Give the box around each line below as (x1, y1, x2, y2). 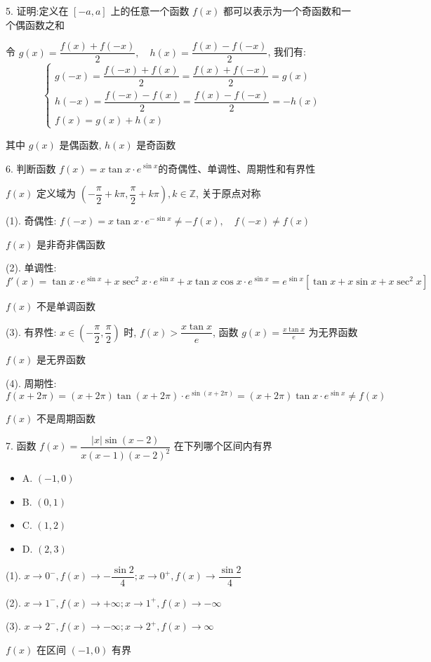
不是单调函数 (37, 298, 96, 313)
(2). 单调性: (6, 260, 57, 275)
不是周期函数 (37, 411, 96, 426)
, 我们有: (267, 44, 306, 59)
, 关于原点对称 (196, 186, 261, 201)
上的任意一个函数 (110, 4, 190, 18)
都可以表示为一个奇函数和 (223, 4, 342, 18)
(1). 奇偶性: (6, 213, 57, 228)
